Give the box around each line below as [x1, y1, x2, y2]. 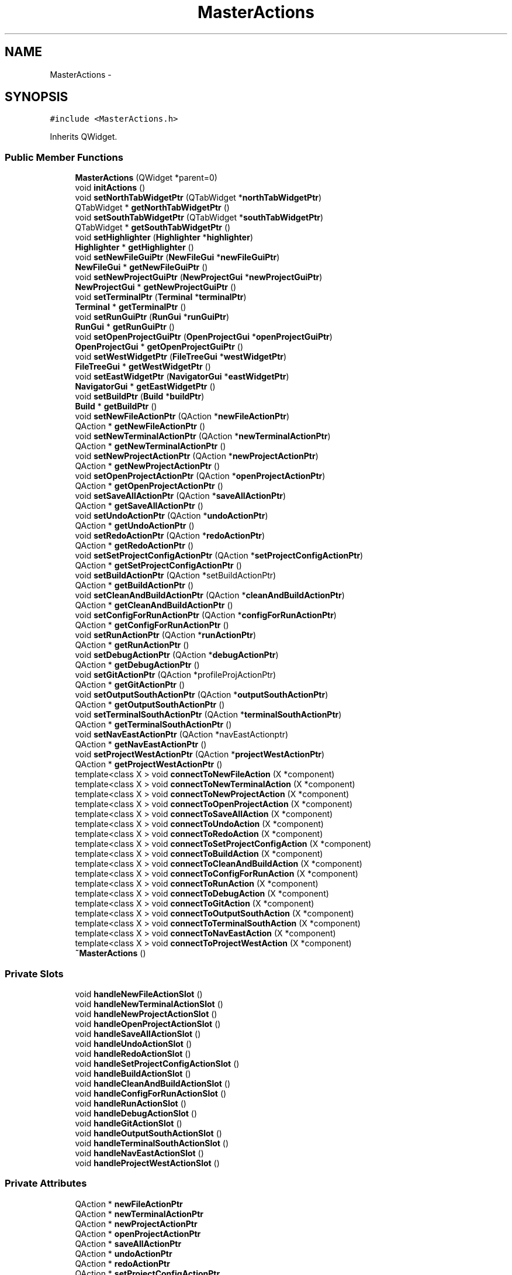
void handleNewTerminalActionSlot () [75, 998, 223, 1009]
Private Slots [5, 967, 64, 980]
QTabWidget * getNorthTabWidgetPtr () [75, 202, 230, 213]
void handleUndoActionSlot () [75, 1038, 192, 1049]
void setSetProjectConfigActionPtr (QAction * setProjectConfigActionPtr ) [75, 550, 364, 561]
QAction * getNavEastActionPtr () [75, 739, 207, 750]
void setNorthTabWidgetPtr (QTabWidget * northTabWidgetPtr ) [75, 192, 322, 203]
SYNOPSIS [5, 89, 68, 105]
